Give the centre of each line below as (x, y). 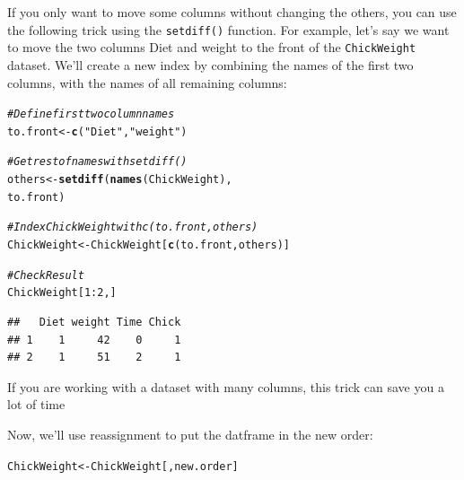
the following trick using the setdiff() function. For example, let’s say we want (228, 29)
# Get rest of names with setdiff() (97, 162)
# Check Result (46, 275)
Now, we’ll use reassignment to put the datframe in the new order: (190, 434)
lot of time (36, 404)
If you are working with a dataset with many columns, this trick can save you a (226, 386)
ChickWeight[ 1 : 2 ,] (62, 293)
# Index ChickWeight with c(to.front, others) (133, 227)
